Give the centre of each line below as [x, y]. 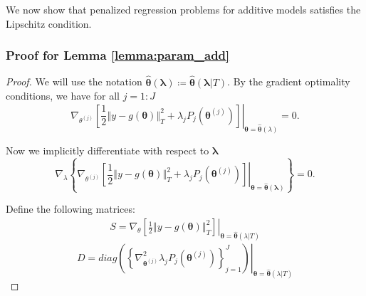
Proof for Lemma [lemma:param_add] [118, 55]
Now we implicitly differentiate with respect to [108, 150]
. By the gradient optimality [289, 81]
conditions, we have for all [63, 96]
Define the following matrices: [70, 209]
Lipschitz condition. [49, 23]
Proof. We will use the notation [74, 81]
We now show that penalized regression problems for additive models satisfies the [183, 9]
